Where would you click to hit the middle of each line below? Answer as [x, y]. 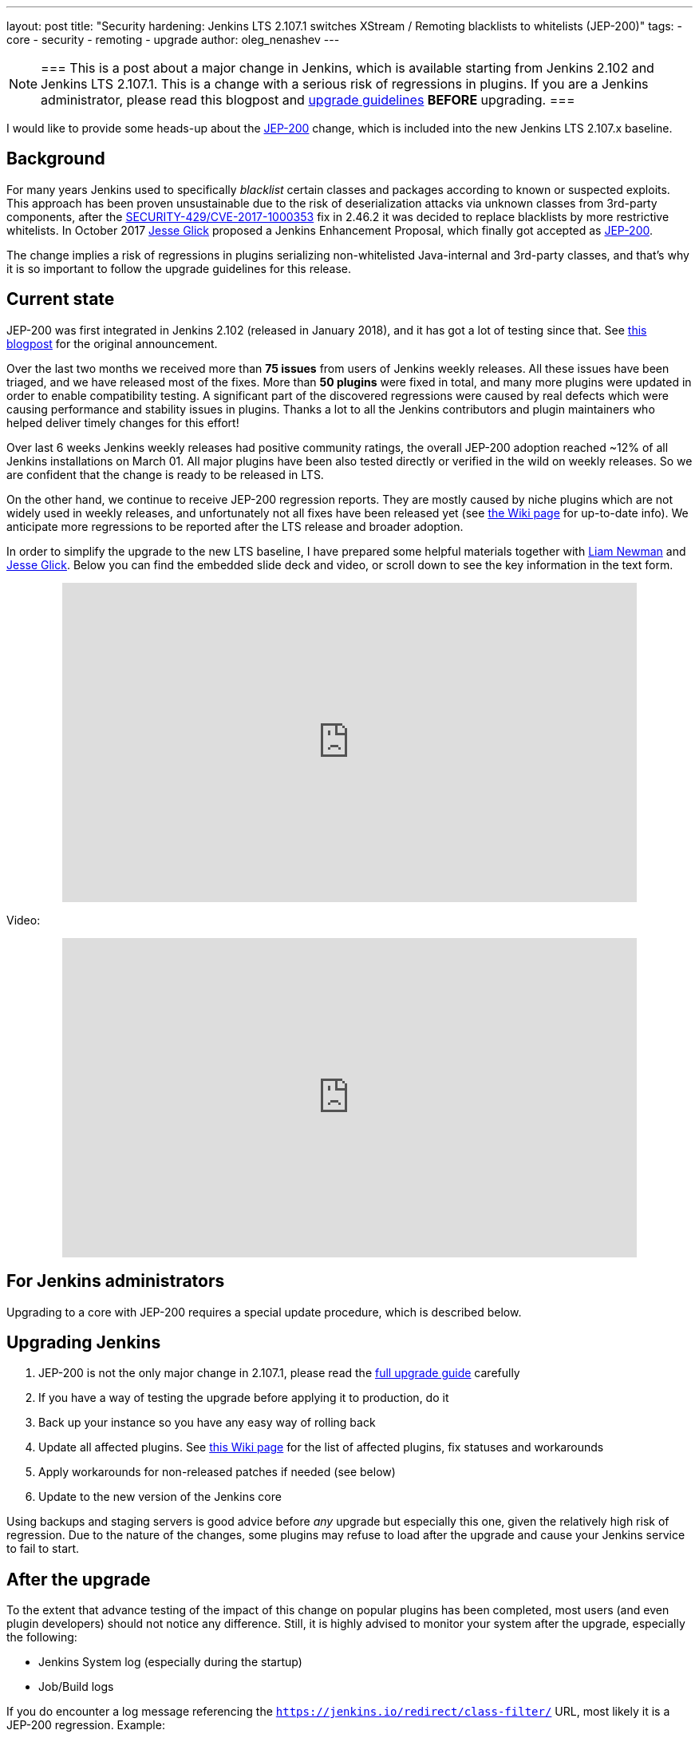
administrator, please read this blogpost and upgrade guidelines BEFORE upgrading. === [308, 100]
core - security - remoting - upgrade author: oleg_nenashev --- [173, 40]
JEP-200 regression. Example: [86, 1725]
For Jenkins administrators [116, 1281]
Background [56, 159]
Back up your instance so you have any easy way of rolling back [207, 1423]
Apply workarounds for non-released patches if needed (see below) [217, 1472]
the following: [42, 1637]
